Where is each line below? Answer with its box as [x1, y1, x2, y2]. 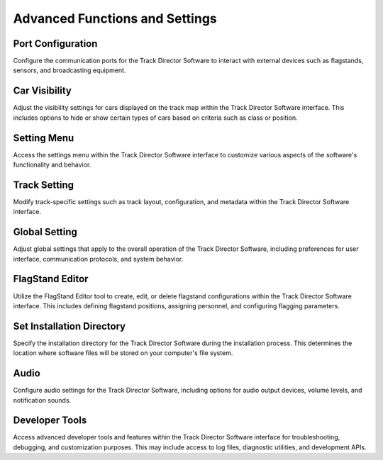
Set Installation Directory [13, 320, 126, 332]
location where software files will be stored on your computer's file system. [13, 349, 233, 357]
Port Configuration [13, 38, 98, 50]
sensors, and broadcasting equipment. [13, 66, 126, 74]
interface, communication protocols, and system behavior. [13, 254, 184, 263]
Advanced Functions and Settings [13, 11, 218, 26]
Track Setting [13, 179, 74, 191]
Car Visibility [13, 85, 72, 97]
